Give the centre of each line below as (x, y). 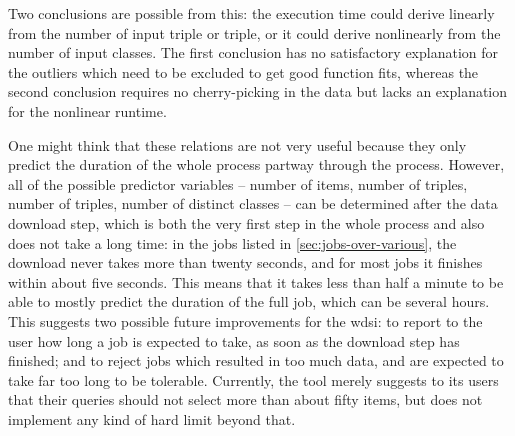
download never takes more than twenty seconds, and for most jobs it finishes (245, 262)
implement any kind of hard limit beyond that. (152, 418)
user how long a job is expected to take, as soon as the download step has (234, 340)
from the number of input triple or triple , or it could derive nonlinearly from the (254, 32)
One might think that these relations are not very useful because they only (237, 144)
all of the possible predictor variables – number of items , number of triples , (238, 183)
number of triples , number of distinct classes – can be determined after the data (253, 203)
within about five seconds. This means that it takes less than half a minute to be (256, 281)
